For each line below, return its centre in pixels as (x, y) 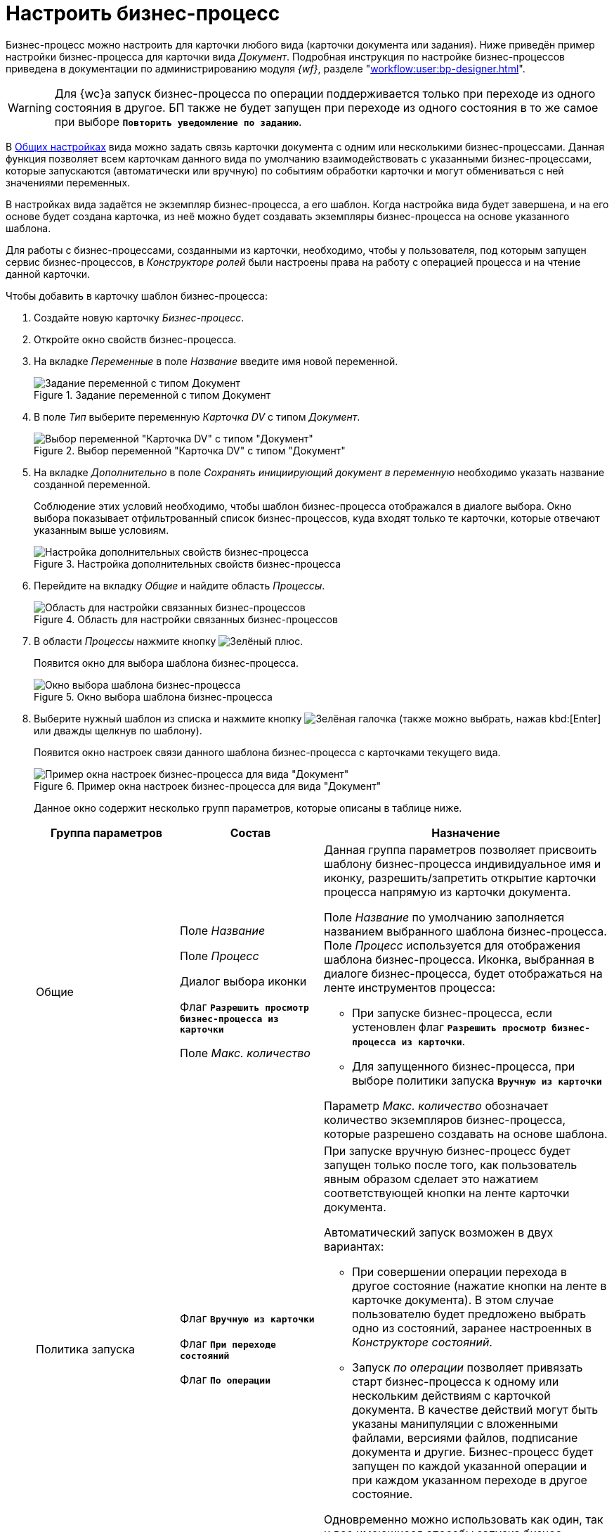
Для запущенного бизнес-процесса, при (464, 1066)
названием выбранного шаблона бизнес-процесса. (465, 931)
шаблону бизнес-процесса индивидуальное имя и (463, 863)
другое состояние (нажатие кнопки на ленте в (479, 1285)
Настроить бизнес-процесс (143, 13)
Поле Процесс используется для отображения (452, 945)
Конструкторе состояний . (422, 1342)
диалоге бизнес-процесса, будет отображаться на (463, 973)
